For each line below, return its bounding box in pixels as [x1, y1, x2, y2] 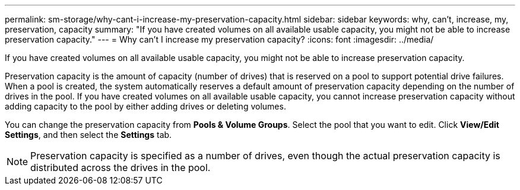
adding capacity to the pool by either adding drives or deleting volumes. [5, 101, 286, 111]
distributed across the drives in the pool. [30, 162, 211, 173]
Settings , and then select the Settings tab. [5, 130, 172, 140]
